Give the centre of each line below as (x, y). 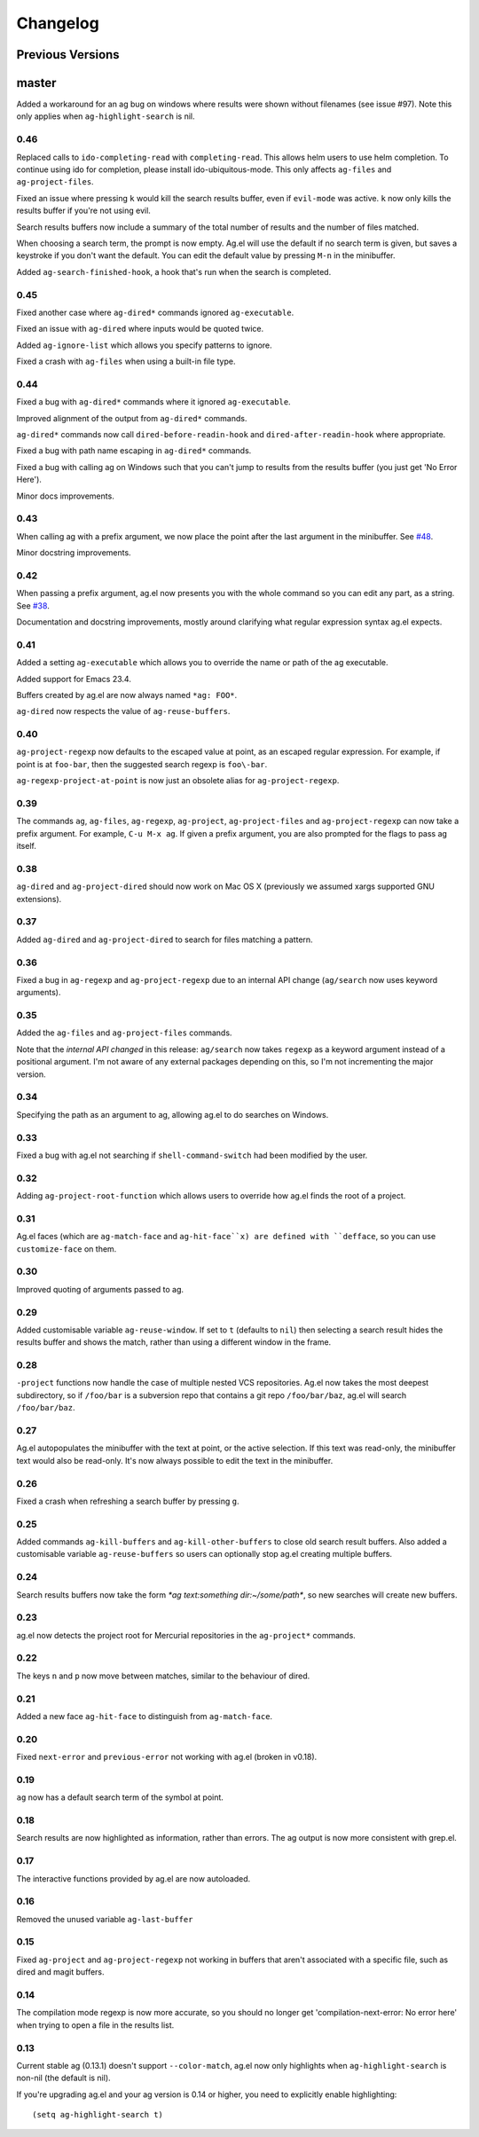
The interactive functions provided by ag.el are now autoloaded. (133, 1878)
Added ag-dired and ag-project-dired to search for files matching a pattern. (165, 939)
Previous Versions (68, 55)
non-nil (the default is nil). (63, 2078)
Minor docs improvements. (65, 496)
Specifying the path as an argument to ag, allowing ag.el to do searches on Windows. (173, 1114)
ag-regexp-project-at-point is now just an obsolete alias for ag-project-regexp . (178, 781)
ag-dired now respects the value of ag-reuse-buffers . (123, 711)
